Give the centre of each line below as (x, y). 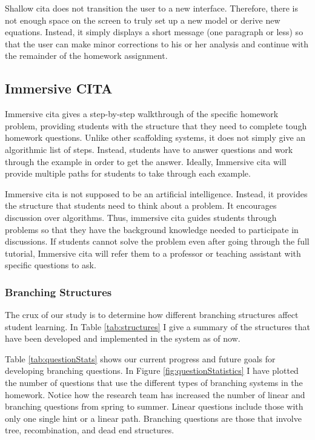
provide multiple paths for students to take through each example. (128, 173)
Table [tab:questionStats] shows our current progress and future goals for (140, 358)
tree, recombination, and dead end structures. (90, 430)
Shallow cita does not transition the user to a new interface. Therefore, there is (151, 8)
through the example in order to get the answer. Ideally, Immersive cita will (146, 161)
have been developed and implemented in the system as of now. (123, 338)
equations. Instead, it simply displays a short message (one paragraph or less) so (154, 32)
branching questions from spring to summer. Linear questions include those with (154, 406)
